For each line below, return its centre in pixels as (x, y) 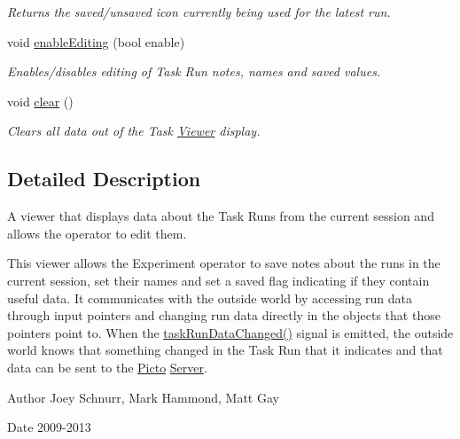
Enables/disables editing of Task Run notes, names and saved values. (194, 71)
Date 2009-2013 (49, 427)
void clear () (40, 101)
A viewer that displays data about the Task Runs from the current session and (221, 216)
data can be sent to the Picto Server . (107, 367)
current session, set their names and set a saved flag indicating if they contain (218, 280)
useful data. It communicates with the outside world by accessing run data (210, 298)
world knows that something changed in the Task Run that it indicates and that (225, 350)
